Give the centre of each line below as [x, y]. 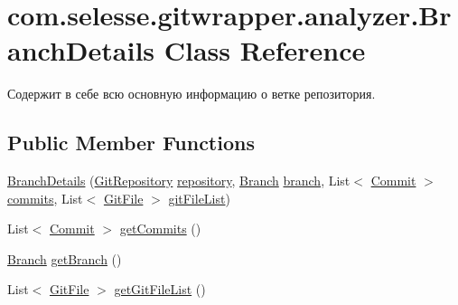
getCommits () [160, 229]
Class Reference [265, 50]
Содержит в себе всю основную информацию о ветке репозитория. [192, 94]
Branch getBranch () [65, 258]
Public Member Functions [131, 143]
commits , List [45, 198]
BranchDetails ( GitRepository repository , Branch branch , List [179, 181]
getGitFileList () [160, 289]
